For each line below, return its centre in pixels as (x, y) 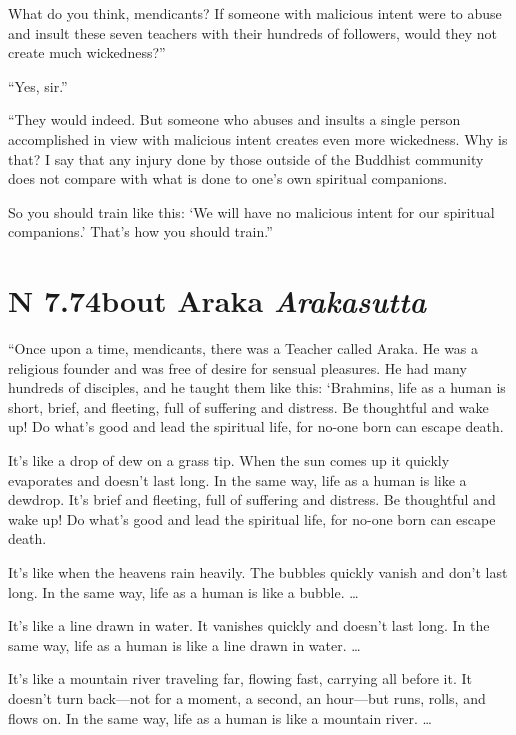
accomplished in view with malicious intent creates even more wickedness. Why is (258, 138)
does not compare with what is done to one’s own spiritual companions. (228, 178)
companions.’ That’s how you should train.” (140, 231)
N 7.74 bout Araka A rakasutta (217, 301)
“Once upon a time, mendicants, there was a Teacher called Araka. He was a (243, 348)
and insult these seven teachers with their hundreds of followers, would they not (253, 32)
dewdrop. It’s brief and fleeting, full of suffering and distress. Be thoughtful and (252, 499)
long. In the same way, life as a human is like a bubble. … (183, 591)
